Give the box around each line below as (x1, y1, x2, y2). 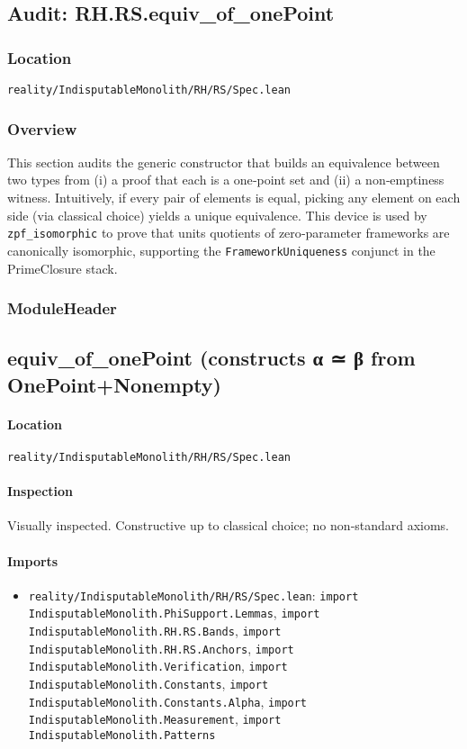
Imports (7, 551, 58, 570)
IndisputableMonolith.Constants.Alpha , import (28, 691, 308, 710)
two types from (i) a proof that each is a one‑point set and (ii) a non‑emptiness (7, 170, 445, 189)
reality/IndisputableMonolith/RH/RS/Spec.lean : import (28, 585, 359, 604)
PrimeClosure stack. (7, 258, 118, 277)
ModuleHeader (7, 297, 117, 320)
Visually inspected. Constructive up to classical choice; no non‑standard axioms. (7, 516, 450, 535)
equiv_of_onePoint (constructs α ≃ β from (7, 344, 416, 372)
